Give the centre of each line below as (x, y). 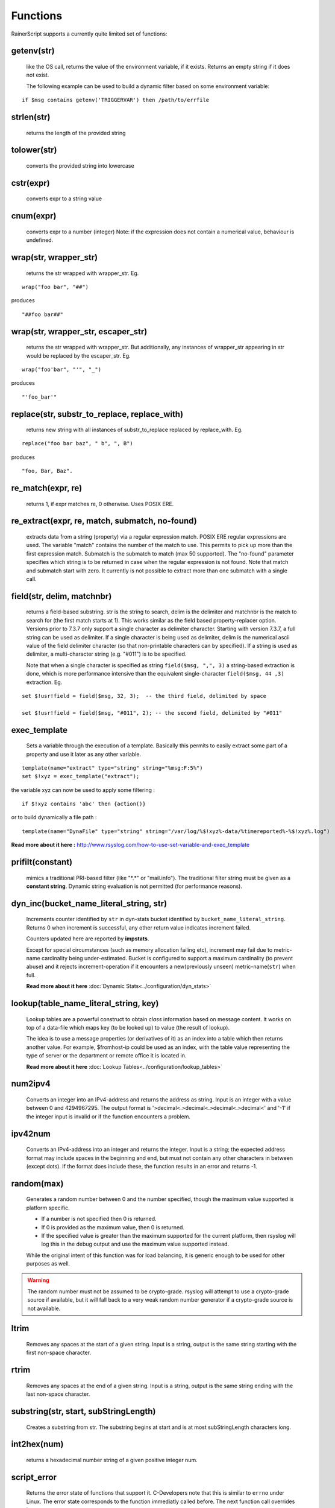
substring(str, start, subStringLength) (83, 1411)
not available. (44, 1308)
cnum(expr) (34, 216)
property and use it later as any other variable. (84, 754)
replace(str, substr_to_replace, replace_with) (97, 414)
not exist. (38, 75)
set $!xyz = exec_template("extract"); (81, 776)
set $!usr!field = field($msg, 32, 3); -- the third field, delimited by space (144, 696)
